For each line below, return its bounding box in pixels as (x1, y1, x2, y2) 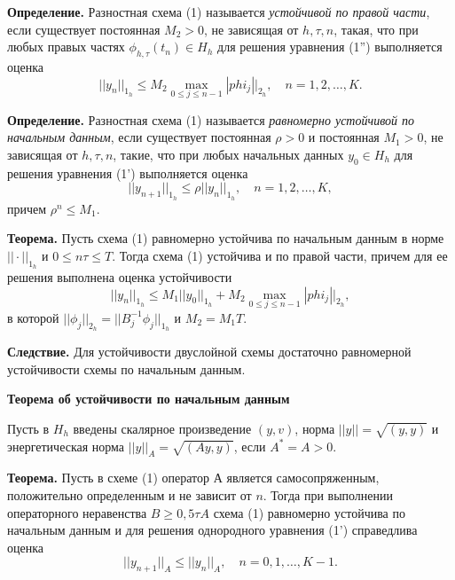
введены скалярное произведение (73, 419, 252, 437)
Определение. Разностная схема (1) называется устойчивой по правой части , (7, 3, 430, 20)
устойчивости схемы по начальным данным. (7, 359, 246, 378)
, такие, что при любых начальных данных (113, 145, 344, 163)
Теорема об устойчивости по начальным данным (7, 389, 290, 408)
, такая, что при (333, 20, 419, 38)
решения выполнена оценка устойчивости (7, 267, 232, 286)
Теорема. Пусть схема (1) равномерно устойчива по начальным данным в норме (7, 229, 444, 247)
